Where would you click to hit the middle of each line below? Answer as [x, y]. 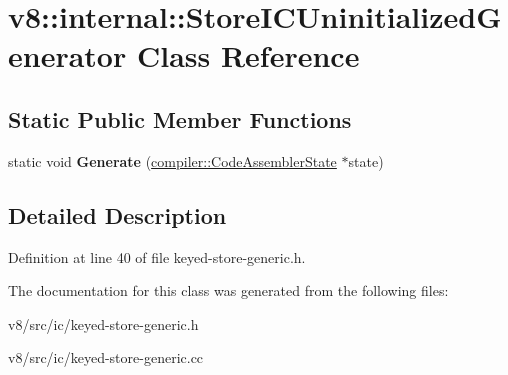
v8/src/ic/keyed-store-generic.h [103, 323]
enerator [67, 55]
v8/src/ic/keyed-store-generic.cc [106, 357]
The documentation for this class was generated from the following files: [228, 290]
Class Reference [248, 55]
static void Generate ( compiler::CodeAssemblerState [172, 160]
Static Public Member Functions [180, 118]
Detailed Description [117, 214]
